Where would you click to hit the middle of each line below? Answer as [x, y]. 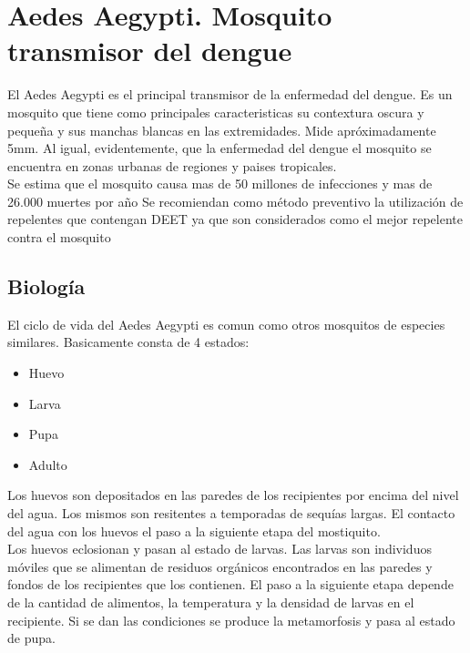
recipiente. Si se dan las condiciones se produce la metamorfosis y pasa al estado [231, 620]
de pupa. [31, 638]
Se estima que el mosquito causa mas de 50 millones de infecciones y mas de [220, 184]
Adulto [48, 464]
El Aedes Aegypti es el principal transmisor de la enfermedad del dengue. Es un [230, 94]
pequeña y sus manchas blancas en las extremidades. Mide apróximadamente [222, 130]
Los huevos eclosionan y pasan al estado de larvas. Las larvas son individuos [220, 549]
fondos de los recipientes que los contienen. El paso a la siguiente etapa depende [230, 584]
